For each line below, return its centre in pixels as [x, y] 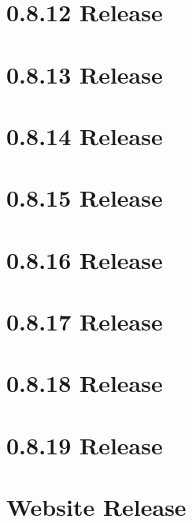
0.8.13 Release [85, 74]
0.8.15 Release [85, 198]
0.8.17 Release [85, 321]
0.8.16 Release [85, 259]
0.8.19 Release [85, 445]
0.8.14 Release [85, 135]
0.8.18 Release [85, 383]
